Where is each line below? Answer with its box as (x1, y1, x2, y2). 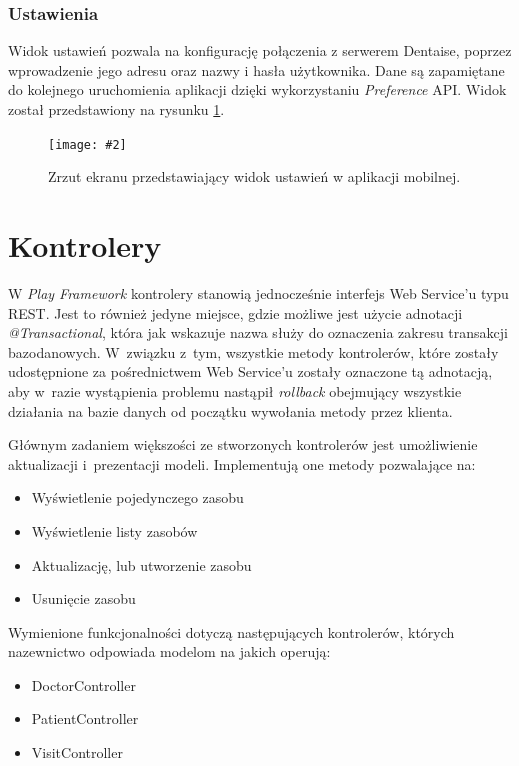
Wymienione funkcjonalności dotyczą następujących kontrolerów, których (8, 621, 455, 642)
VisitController (31, 742, 123, 763)
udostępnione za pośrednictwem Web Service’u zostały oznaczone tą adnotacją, (8, 361, 493, 382)
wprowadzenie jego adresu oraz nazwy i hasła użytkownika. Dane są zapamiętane (8, 59, 505, 80)
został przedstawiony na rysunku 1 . (8, 99, 225, 119)
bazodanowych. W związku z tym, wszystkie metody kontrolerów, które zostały (8, 341, 499, 362)
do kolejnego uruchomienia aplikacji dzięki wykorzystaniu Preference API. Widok (8, 79, 507, 100)
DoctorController (31, 674, 136, 695)
